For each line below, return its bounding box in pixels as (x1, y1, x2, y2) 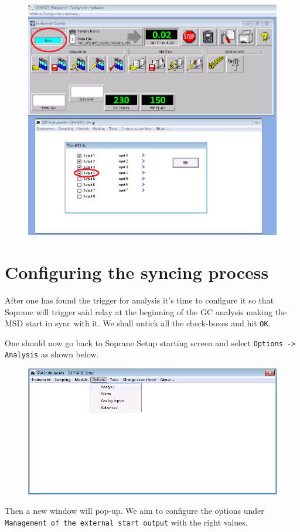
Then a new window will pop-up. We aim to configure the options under (5, 504, 264, 517)
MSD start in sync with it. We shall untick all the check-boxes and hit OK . (5, 317, 271, 329)
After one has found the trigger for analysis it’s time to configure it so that (5, 294, 274, 306)
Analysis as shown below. (5, 348, 99, 360)
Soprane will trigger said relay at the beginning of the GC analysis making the (5, 305, 287, 318)
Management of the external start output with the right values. (5, 516, 248, 528)
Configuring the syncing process (5, 260, 269, 284)
